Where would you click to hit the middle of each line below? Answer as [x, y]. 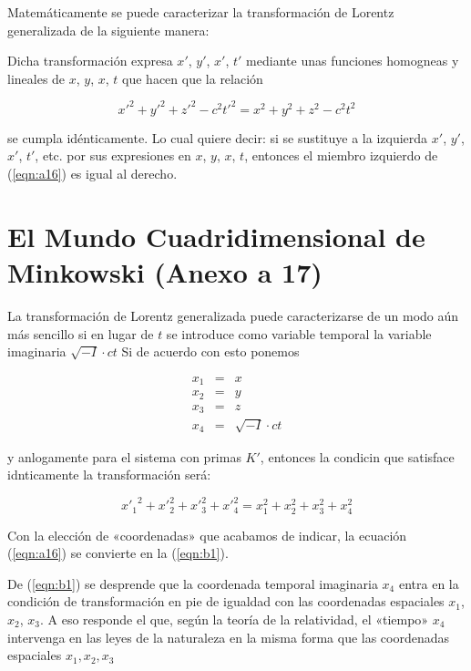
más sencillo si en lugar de [81, 333]
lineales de [36, 78]
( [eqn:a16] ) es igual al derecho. [92, 174]
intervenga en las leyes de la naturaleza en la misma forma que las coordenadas [229, 637]
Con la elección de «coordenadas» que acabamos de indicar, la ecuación [207, 535]
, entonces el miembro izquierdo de [341, 155]
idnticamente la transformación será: [109, 475]
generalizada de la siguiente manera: [108, 30]
